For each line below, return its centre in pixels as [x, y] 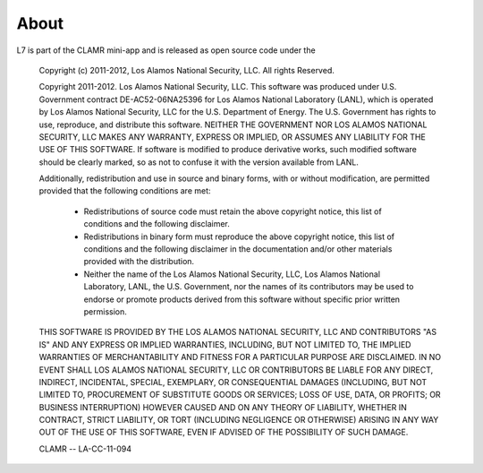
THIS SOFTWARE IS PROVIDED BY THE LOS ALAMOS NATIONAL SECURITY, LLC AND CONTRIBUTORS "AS [238, 332]
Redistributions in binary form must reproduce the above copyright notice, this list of [239, 236]
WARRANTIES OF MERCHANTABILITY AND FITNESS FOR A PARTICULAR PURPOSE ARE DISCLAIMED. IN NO [240, 357]
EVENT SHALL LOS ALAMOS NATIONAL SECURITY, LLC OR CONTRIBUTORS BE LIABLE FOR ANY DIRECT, [236, 370]
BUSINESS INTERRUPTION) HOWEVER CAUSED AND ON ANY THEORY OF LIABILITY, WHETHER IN [223, 407]
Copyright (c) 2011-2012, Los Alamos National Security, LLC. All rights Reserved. [186, 70]
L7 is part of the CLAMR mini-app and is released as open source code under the [166, 50]
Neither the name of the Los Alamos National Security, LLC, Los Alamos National [232, 274]
